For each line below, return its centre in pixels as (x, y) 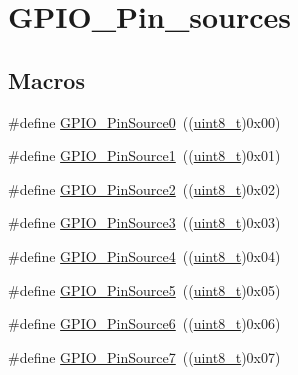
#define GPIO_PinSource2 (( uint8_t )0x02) (144, 188)
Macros (46, 79)
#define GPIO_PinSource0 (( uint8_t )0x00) (144, 121)
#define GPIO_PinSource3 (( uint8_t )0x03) (144, 222)
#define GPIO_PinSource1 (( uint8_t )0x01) (144, 155)
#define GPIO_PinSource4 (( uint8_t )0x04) (144, 255)
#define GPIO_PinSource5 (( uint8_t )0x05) (144, 289)
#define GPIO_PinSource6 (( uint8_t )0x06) (144, 323)
